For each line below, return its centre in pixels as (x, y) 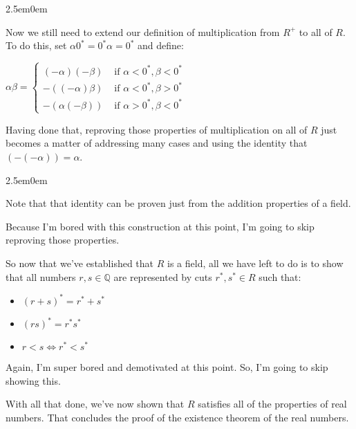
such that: (280, 276)
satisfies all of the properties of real (272, 404)
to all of (316, 31)
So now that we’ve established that (80, 263)
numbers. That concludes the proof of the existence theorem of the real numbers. (177, 417)
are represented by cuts (163, 276)
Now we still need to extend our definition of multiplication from (143, 31)
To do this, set (36, 45)
